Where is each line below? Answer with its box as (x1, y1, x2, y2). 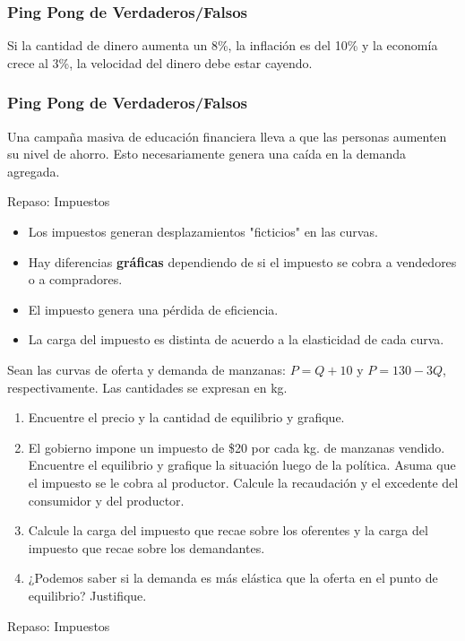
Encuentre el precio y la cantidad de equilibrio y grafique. (28, 408, 345, 427)
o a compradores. (28, 270, 123, 289)
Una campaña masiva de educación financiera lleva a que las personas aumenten (7, 126, 447, 145)
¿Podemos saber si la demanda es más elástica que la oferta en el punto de (28, 568, 438, 587)
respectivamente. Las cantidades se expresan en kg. (7, 377, 288, 396)
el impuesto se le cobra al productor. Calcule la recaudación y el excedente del (28, 472, 459, 491)
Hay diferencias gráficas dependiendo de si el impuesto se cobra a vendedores (28, 252, 457, 271)
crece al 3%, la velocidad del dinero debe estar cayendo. (7, 53, 313, 72)
